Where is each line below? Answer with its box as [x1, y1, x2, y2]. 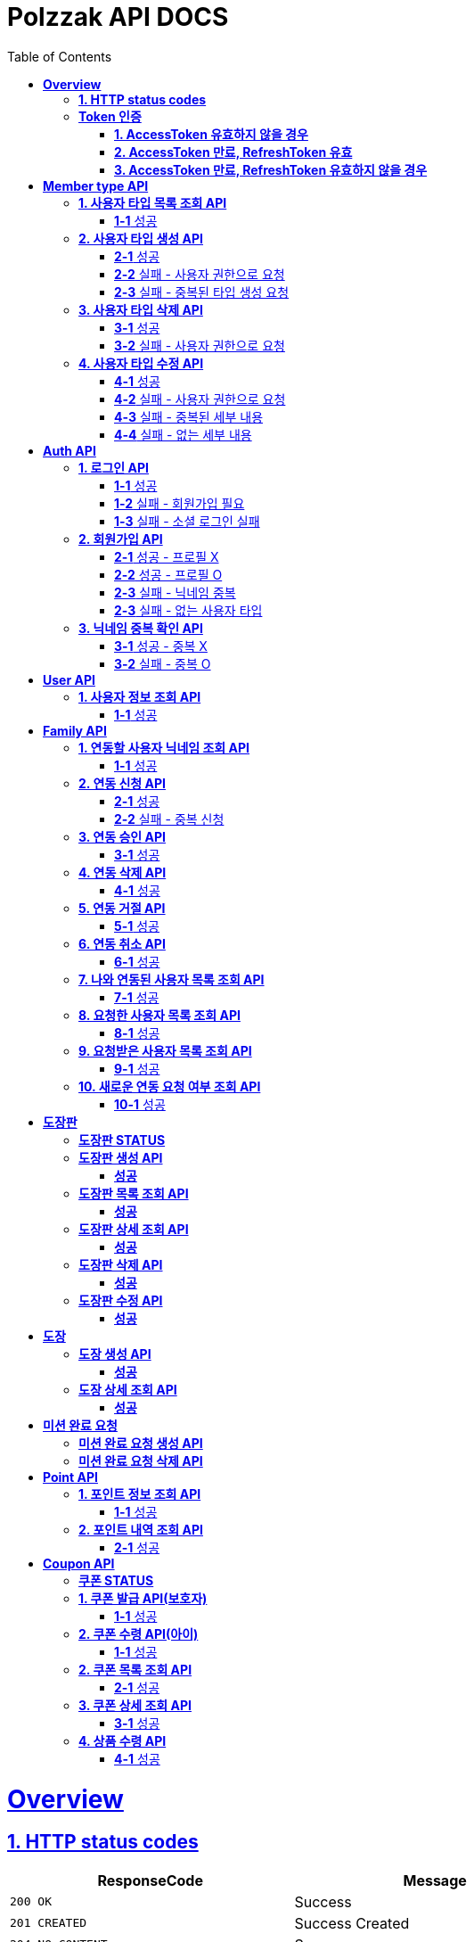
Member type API [43, 177, 149, 193]
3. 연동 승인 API [78, 828, 166, 844]
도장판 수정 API [78, 1292, 163, 1308]
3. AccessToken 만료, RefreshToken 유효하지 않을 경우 [114, 161, 428, 177]
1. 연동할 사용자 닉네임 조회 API [78, 739, 249, 755]
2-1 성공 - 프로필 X [114, 548, 219, 564]
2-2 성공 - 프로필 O [114, 566, 223, 582]
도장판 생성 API [78, 1149, 163, 1165]
